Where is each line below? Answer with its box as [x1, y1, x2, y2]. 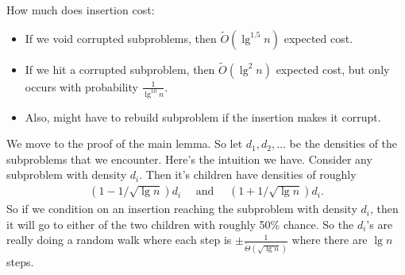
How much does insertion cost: [6, 2, 155, 17]
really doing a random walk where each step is [6, 231, 232, 248]
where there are [291, 231, 368, 248]
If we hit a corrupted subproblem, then [25, 60, 215, 77]
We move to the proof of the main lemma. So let [6, 135, 243, 152]
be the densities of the [289, 135, 398, 152]
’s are [366, 215, 393, 232]
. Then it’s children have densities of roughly [139, 166, 357, 183]
